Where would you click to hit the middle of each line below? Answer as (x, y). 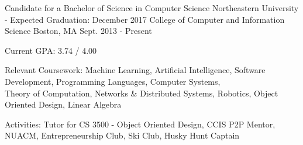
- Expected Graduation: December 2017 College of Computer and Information (145, 19)
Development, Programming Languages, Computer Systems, (113, 81)
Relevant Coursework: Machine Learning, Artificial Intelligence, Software (135, 70)
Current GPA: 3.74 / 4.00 (51, 50)
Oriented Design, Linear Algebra (63, 104)
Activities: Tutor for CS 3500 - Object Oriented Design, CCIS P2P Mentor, (140, 124)
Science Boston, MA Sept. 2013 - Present (78, 31)
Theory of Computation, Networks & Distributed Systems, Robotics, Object (142, 93)
